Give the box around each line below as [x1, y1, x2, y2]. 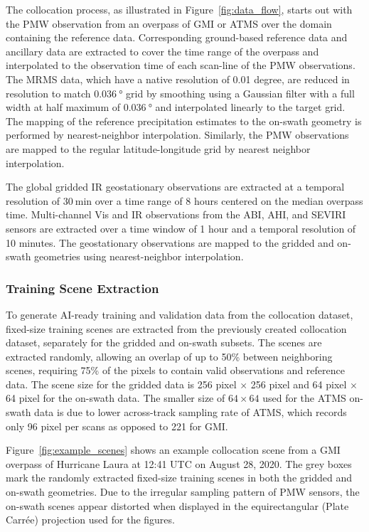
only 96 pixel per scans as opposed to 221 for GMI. [6, 418, 228, 433]
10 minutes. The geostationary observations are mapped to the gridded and [6, 235, 334, 250]
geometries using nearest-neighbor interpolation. [34, 249, 244, 264]
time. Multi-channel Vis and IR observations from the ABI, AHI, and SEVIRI [6, 207, 346, 222]
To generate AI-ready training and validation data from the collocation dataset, [6, 307, 353, 321]
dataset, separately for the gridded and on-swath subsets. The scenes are [6, 335, 322, 350]
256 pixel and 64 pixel [250, 376, 347, 391]
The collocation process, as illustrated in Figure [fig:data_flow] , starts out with [6, 2, 353, 16]
